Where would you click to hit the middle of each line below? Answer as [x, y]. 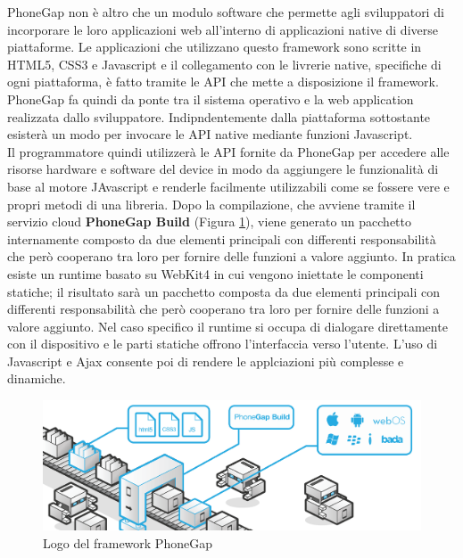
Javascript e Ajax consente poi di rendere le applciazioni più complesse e [206, 361]
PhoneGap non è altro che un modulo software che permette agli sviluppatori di [226, 12]
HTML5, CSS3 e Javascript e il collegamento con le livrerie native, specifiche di [224, 64]
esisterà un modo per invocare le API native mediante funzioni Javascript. [210, 134]
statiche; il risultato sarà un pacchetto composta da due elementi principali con [223, 291]
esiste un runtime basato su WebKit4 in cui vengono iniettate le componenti [215, 273]
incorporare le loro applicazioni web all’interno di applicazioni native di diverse [223, 29]
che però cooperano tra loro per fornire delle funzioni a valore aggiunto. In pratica [231, 256]
